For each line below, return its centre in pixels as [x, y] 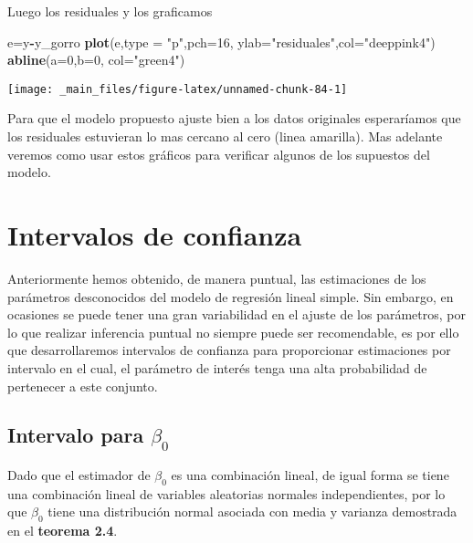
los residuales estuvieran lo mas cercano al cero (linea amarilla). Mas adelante [225, 136]
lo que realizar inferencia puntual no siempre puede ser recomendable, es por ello [233, 332]
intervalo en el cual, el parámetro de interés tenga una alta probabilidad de [217, 367]
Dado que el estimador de [79, 475]
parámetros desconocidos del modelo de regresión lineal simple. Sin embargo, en [231, 296]
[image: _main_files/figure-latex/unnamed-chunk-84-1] [178, 89]
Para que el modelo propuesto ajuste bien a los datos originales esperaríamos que [234, 118]
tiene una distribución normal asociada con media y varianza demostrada [252, 512]
